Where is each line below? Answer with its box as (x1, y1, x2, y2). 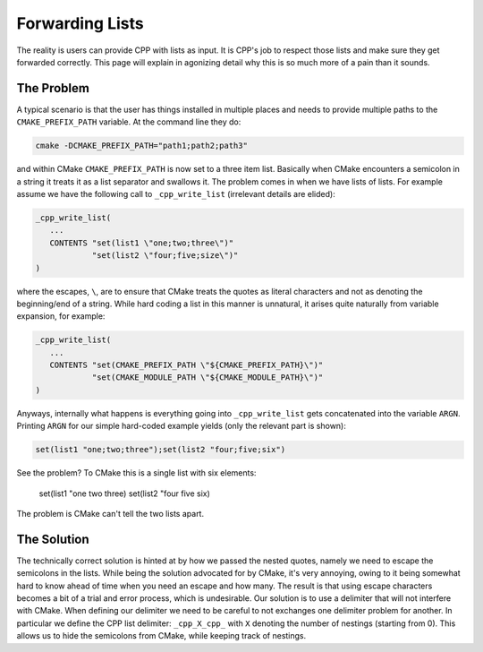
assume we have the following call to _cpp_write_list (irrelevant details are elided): (16, 188, 335, 199)
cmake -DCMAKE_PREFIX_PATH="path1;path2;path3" (35, 141, 248, 151)
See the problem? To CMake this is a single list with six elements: (16, 468, 257, 478)
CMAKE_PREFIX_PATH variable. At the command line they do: (16, 116, 241, 127)
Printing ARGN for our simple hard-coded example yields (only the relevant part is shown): (16, 421, 346, 432)
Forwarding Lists (16, 13, 144, 33)
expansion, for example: (16, 311, 106, 322)
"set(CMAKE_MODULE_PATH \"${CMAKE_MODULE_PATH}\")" (91, 373, 324, 382)
